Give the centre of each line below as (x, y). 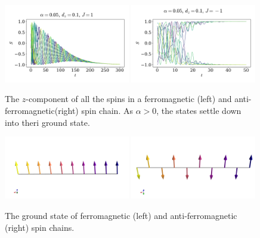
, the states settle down (199, 111)
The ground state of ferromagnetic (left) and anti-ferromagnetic (121, 216)
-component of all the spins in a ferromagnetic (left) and (129, 99)
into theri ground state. (47, 122)
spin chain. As (107, 111)
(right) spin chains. (40, 227)
